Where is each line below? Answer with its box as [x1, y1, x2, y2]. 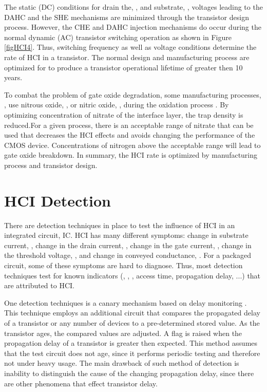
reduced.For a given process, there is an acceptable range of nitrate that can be [4, 119, 254, 130]
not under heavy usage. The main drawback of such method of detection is [4, 358, 239, 368]
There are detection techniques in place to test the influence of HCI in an [4, 219, 235, 230]
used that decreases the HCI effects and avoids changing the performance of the [4, 129, 255, 140]
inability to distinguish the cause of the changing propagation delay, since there [4, 367, 254, 378]
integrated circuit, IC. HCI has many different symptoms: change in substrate [4, 230, 249, 240]
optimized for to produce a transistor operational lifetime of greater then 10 [4, 62, 243, 72]
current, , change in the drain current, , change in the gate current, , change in [4, 239, 252, 250]
